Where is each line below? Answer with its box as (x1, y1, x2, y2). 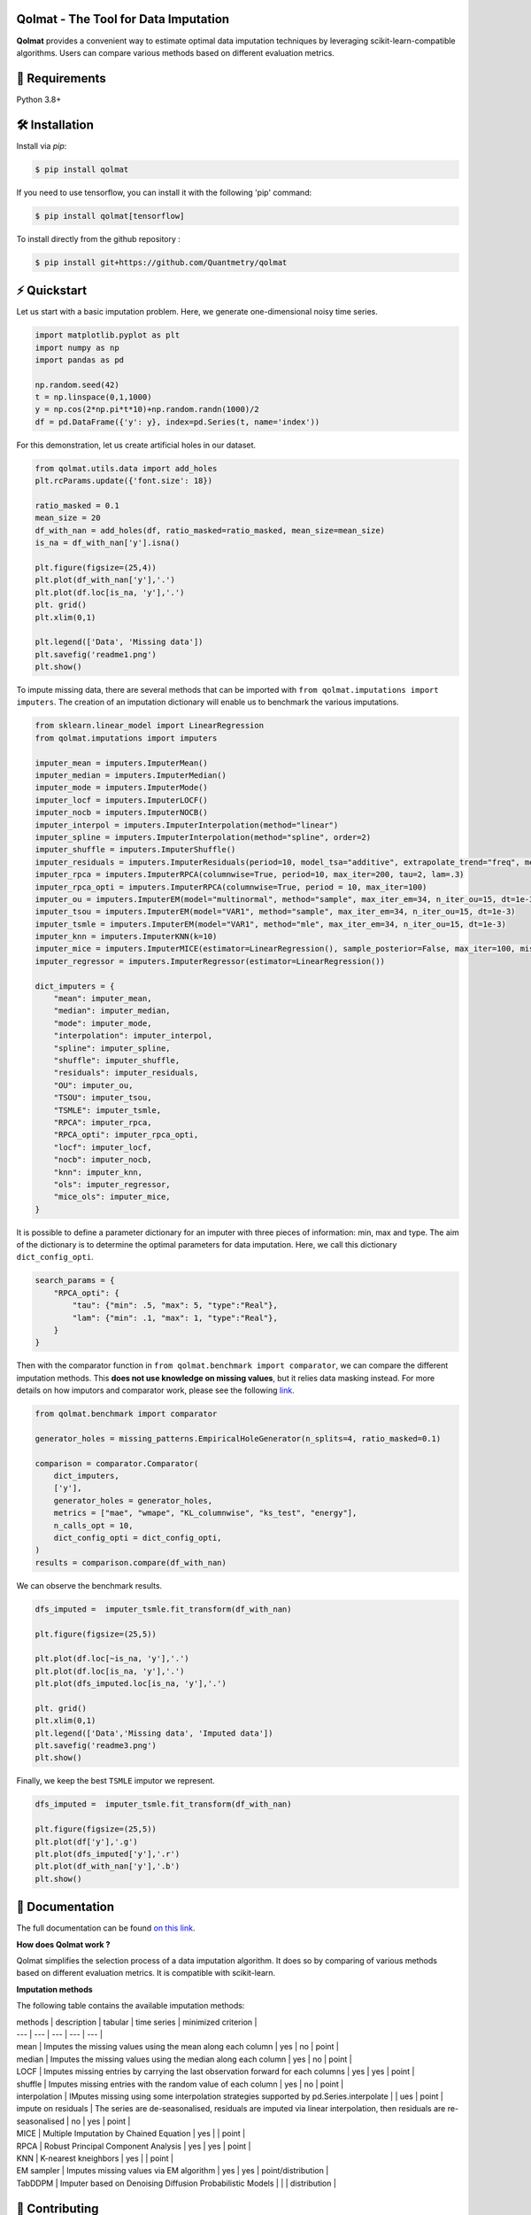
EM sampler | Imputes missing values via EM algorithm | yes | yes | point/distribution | (16, 2165, 329, 2176)
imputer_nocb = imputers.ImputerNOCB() (35, 807, 208, 818)
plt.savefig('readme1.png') (35, 649, 157, 659)
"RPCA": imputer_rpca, (53, 1117, 152, 1127)
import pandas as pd (35, 354, 124, 365)
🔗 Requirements (16, 71, 106, 86)
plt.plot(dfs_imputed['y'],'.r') (35, 1849, 181, 1859)
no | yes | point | (71, 2116, 131, 2126)
